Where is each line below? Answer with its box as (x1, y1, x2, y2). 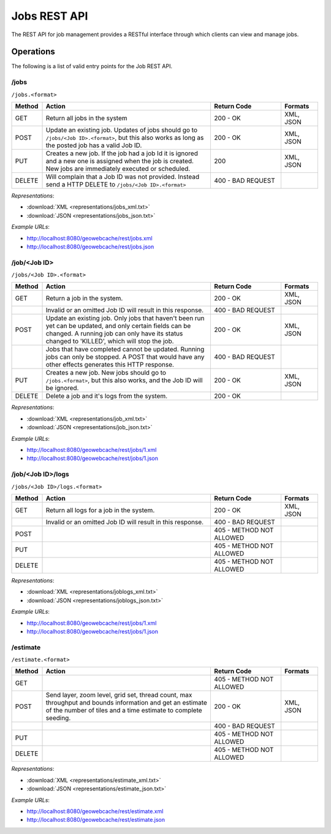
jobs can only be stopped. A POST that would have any (45, 353, 205, 361)
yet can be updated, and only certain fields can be (45, 322, 191, 331)
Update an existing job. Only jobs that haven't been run (45, 314, 205, 323)
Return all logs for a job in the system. (45, 506, 155, 515)
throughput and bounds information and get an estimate (45, 698, 208, 707)
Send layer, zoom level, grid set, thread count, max (45, 691, 192, 699)
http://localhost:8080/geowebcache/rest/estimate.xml (26, 808, 164, 815)
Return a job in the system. (45, 294, 123, 303)
